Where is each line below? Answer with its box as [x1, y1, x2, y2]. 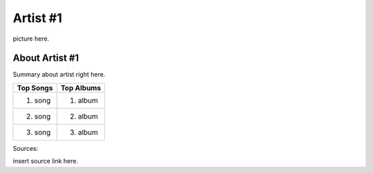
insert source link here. [12, 157, 79, 165]
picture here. [12, 34, 50, 43]
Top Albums [60, 83, 102, 92]
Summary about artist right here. [12, 70, 106, 79]
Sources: [12, 144, 39, 152]
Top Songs [17, 83, 53, 92]
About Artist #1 [12, 52, 79, 64]
